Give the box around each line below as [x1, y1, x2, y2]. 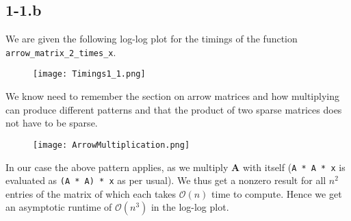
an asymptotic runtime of [5, 200, 112, 214]
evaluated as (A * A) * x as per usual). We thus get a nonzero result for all [5, 173, 326, 187]
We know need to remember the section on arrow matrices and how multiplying [5, 89, 339, 103]
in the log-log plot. [151, 200, 229, 214]
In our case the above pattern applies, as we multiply [5, 159, 229, 174]
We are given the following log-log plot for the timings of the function [5, 31, 298, 46]
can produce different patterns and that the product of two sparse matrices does [5, 102, 342, 116]
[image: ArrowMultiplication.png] [33, 140, 190, 150]
